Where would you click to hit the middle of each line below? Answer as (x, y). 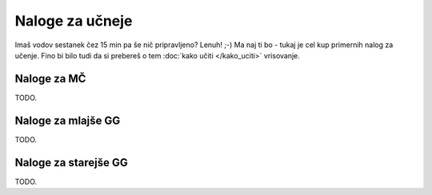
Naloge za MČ (50, 79)
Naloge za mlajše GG (68, 120)
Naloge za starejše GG (71, 163)
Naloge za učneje (74, 21)
